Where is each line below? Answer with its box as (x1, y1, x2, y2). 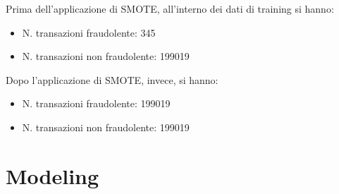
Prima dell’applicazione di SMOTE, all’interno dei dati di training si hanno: (6, 1, 334, 16)
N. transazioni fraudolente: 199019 (22, 96, 171, 111)
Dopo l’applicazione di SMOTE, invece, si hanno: (6, 72, 218, 87)
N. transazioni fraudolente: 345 (22, 25, 156, 40)
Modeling (6, 161, 99, 190)
